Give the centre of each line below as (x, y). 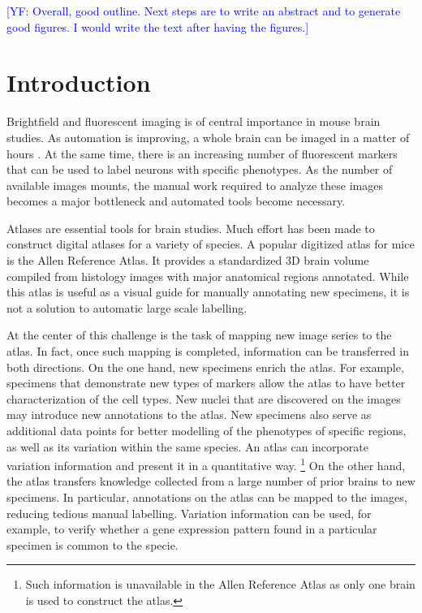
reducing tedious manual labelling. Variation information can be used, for (189, 513)
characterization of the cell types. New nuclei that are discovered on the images (204, 398)
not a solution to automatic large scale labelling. (127, 307)
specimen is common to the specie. (93, 544)
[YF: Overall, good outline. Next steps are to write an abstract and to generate (204, 11)
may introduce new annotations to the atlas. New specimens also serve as (189, 414)
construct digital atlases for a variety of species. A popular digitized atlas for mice (211, 244)
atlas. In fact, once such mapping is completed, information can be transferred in (208, 351)
